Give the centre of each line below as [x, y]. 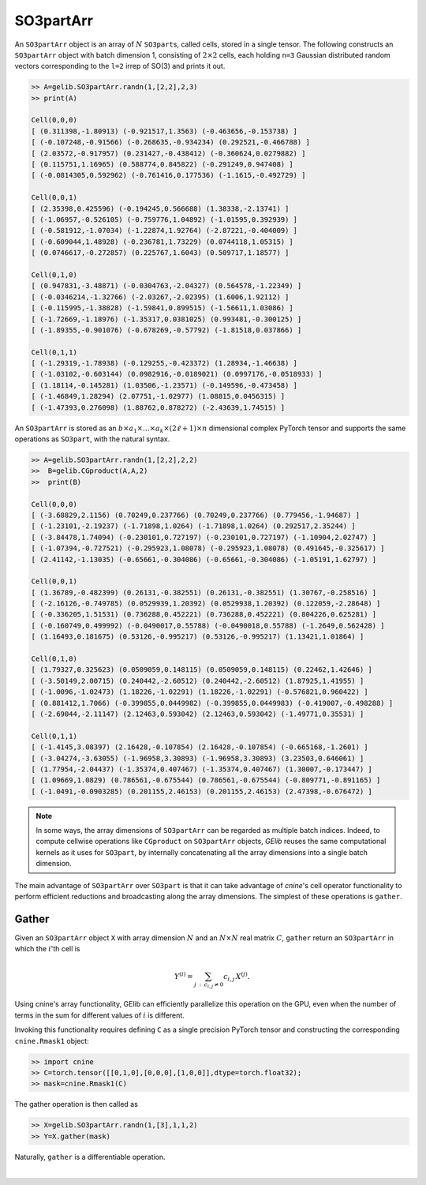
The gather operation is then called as [76, 1104]
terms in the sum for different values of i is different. [99, 1015]
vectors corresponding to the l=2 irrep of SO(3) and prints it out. [120, 66]
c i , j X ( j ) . [237, 977]
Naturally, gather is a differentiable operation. [90, 1157]
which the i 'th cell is [47, 949]
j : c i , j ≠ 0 [209, 986]
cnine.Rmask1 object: [52, 1041]
